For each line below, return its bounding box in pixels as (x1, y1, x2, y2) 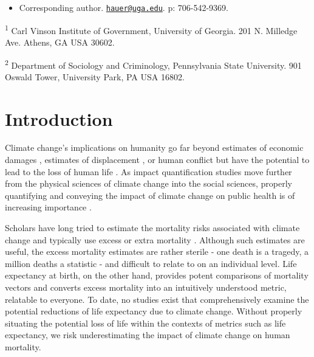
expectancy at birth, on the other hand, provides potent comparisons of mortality (5, 269, 309, 282)
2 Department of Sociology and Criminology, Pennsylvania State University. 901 (5, 57, 302, 71)
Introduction (5, 106, 113, 131)
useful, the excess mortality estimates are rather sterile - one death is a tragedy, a (5, 245, 309, 258)
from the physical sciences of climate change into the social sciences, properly (5, 177, 293, 190)
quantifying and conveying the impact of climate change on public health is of (5, 189, 295, 201)
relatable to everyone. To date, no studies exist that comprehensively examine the (5, 293, 309, 305)
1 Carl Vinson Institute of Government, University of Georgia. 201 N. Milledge (5, 22, 298, 36)
